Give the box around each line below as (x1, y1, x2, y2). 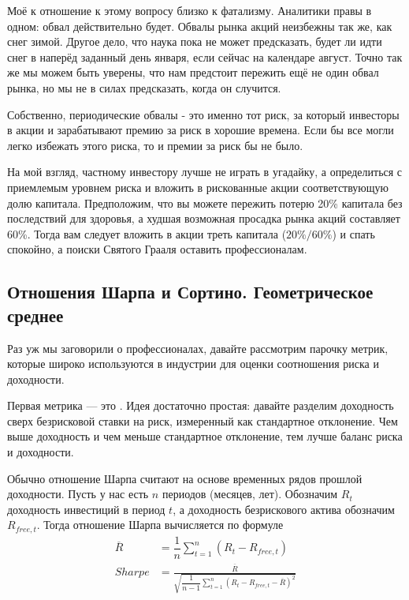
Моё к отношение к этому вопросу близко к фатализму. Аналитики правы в (7, 2, 372, 18)
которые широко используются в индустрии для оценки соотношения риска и (7, 355, 379, 372)
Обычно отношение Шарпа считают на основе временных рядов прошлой (7, 470, 363, 486)
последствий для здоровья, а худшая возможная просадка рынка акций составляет (7, 210, 400, 227)
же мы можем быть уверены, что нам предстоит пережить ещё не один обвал (7, 64, 379, 81)
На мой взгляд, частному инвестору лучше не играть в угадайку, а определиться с (7, 163, 403, 180)
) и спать (332, 225, 375, 242)
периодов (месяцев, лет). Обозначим (162, 486, 338, 502)
